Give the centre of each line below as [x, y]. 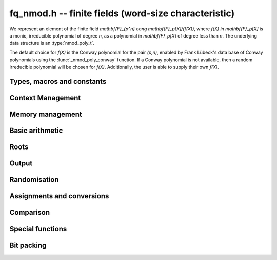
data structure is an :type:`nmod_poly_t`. [52, 43]
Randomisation [34, 180]
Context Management [45, 98]
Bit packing [28, 245]
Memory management [46, 114]
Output [21, 164]
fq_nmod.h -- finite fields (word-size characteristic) [122, 13]
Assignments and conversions [59, 196]
